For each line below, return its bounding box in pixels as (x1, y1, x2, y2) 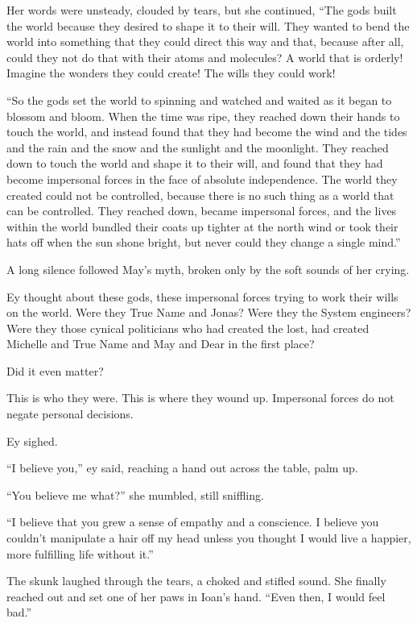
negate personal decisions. (6, 405, 134, 422)
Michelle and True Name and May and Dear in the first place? (6, 335, 315, 352)
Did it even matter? (6, 362, 104, 379)
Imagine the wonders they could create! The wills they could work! (6, 64, 336, 81)
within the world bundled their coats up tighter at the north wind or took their (6, 218, 398, 235)
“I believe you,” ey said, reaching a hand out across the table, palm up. (6, 459, 358, 476)
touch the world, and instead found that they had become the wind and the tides (6, 123, 407, 140)
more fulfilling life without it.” (6, 545, 154, 562)
